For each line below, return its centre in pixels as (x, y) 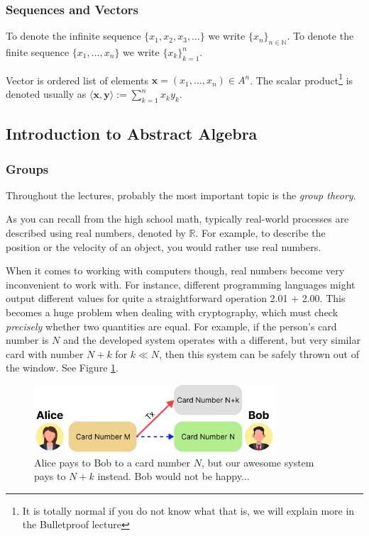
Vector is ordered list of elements (77, 80)
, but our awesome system (258, 462)
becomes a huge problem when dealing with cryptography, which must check (172, 312)
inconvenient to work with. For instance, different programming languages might (181, 284)
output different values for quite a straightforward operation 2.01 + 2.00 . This (176, 298)
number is (27, 340)
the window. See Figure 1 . (62, 368)
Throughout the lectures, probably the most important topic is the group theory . (181, 195)
